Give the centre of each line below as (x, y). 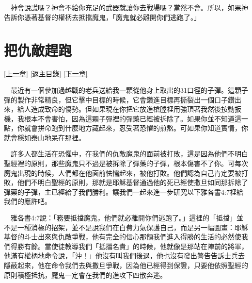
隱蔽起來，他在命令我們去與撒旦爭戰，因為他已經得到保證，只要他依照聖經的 (126, 265)
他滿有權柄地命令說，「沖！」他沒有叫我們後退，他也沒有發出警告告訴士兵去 (124, 256)
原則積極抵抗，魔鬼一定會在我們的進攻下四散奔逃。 (85, 275)
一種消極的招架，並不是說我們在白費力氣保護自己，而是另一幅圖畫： (126, 227)
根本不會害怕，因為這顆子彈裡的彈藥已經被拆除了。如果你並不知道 (129, 118)
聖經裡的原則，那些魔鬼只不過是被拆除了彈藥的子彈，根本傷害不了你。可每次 (126, 163)
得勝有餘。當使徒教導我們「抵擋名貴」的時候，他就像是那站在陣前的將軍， (129, 246)
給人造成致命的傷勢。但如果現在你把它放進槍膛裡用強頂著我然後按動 (126, 109)
